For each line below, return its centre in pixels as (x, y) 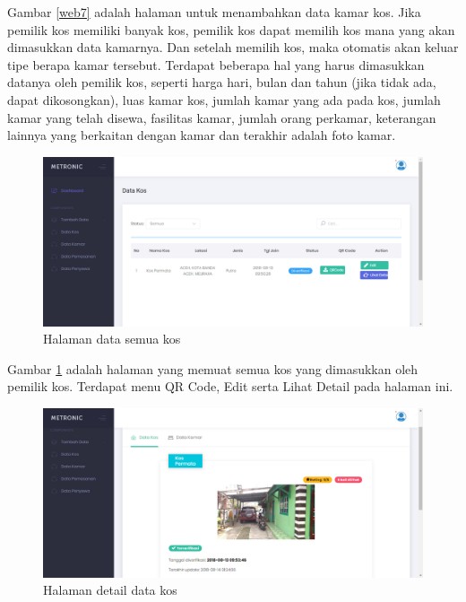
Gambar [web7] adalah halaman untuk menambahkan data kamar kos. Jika (214, 12)
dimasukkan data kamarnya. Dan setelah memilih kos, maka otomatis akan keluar (233, 47)
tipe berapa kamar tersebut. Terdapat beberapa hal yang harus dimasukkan (216, 64)
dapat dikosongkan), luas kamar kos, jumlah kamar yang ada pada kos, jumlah (224, 99)
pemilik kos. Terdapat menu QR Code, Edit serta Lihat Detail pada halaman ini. (230, 386)
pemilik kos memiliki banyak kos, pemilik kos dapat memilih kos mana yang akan (231, 29)
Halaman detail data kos (110, 590)
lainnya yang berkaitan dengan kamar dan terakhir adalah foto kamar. (202, 135)
